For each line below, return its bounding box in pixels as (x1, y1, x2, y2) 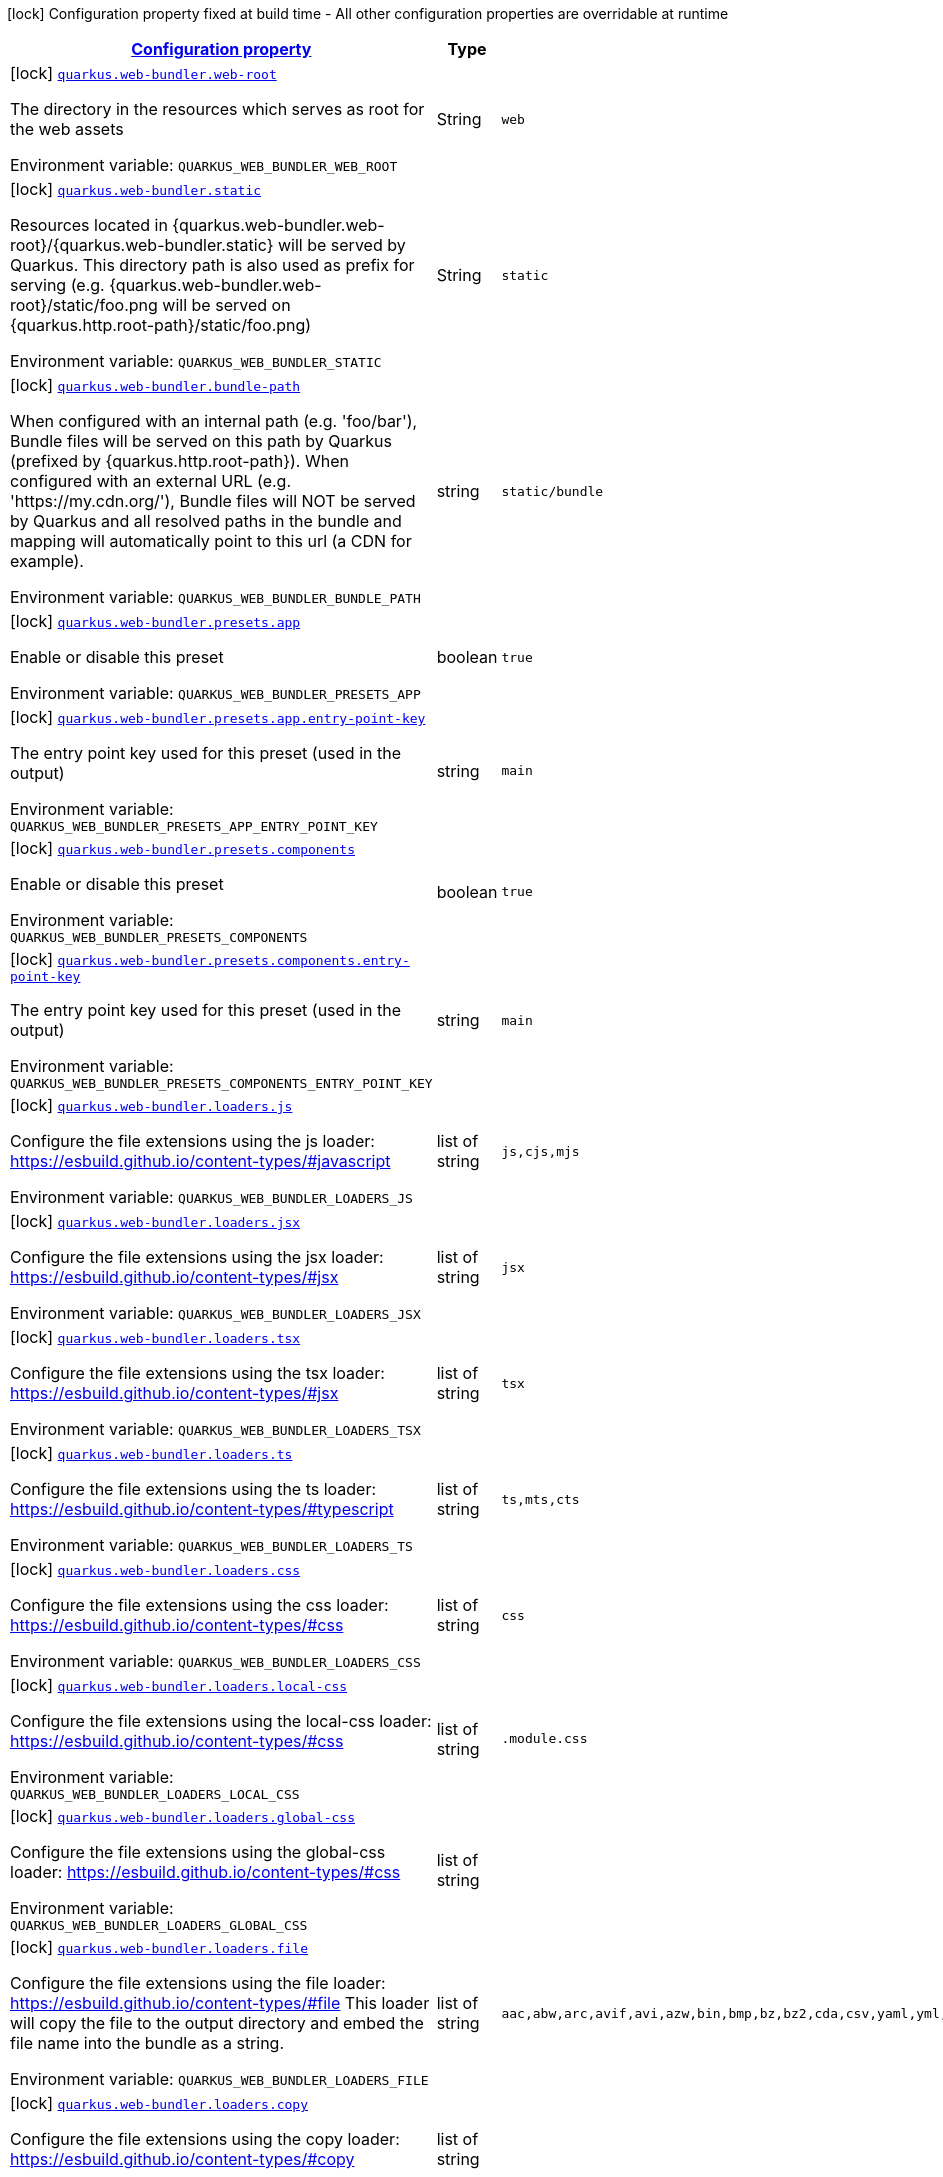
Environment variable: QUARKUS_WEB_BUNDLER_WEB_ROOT (10, 155, 398, 175)
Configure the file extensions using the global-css (10, 1842, 386, 1862)
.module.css (501, 1731, 588, 1746)
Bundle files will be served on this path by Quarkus (10, 431, 392, 451)
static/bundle (501, 483, 604, 499)
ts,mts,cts (501, 1491, 580, 1507)
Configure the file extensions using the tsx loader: (10, 1363, 385, 1383)
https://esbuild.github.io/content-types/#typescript (10, 1499, 394, 1519)
